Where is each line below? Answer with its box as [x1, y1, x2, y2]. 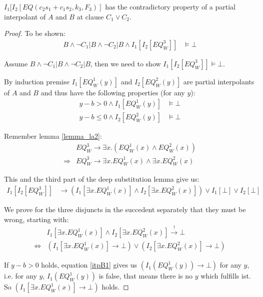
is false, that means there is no [98, 271, 193, 281]
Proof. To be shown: [4, 28, 65, 38]
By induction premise [4, 76, 69, 86]
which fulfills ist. [200, 271, 251, 281]
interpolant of [4, 11, 46, 21]
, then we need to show [90, 58, 161, 68]
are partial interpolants [183, 76, 254, 86]
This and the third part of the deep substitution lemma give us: [4, 174, 199, 184]
